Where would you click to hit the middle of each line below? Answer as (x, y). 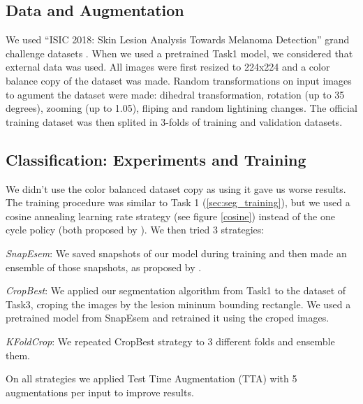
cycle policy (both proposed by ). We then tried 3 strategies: (135, 230)
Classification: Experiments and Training (156, 159)
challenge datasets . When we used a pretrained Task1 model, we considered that (179, 53)
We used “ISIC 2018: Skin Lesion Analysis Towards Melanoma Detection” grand (178, 39)
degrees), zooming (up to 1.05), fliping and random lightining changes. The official (181, 108)
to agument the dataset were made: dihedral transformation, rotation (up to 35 (175, 94)
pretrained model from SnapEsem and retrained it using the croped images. (168, 318)
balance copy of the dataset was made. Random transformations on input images (179, 80)
